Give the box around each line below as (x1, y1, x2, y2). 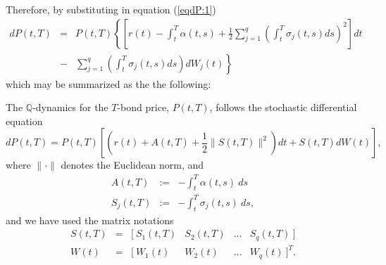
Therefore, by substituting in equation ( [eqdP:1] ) (6, 2, 216, 16)
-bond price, (117, 100, 169, 115)
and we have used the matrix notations (6, 212, 174, 227)
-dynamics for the (32, 100, 108, 115)
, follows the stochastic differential (209, 100, 357, 115)
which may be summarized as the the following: (6, 76, 211, 91)
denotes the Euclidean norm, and (61, 157, 204, 172)
